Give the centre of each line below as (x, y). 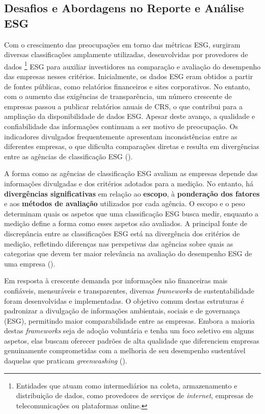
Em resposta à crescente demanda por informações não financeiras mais (116, 281)
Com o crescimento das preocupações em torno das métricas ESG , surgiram (122, 44)
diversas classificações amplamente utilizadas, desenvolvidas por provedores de (126, 54)
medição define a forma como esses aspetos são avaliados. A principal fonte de (126, 223)
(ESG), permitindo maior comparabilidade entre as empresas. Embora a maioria (129, 320)
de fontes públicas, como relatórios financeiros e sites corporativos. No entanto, (127, 86)
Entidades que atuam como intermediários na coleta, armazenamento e (127, 385)
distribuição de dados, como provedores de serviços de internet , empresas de (135, 395)
